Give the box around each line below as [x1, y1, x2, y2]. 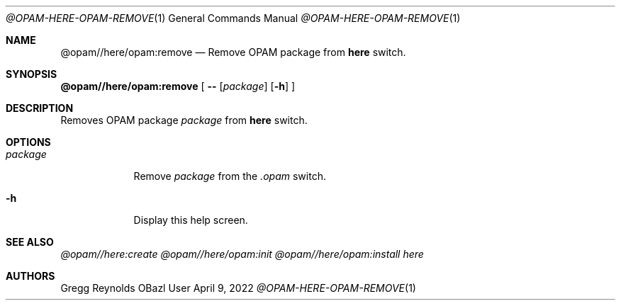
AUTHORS [6, 270, 55, 282]
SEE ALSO [6, 236, 54, 248]
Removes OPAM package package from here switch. [60, 114, 308, 126]
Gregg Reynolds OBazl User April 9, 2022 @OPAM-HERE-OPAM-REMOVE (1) [60, 282, 416, 294]
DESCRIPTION [6, 102, 74, 114]
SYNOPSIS [6, 68, 57, 80]
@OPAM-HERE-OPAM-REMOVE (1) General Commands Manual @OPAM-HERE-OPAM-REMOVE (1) [6, 12, 461, 24]
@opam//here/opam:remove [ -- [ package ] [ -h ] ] [60, 80, 296, 92]
